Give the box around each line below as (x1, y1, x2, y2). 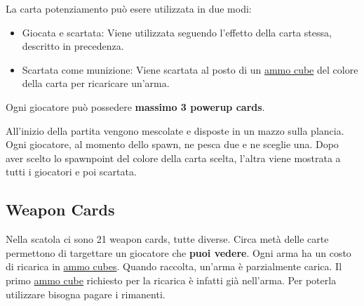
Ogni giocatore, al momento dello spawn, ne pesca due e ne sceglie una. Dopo (6, 137, 339, 152)
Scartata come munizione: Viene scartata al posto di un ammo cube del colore (22, 62, 358, 76)
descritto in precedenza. (22, 39, 124, 53)
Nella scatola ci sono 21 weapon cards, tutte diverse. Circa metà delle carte (6, 232, 329, 246)
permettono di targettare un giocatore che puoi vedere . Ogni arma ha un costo (6, 245, 351, 260)
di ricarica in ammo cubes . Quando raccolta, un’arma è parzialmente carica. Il (6, 259, 342, 274)
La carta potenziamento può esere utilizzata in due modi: (6, 1, 252, 15)
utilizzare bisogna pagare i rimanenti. (6, 286, 166, 301)
